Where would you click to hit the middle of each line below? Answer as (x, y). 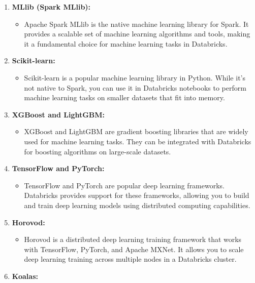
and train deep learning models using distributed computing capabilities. (137, 205)
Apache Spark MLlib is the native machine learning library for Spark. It (136, 24)
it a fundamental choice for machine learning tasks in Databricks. (126, 43)
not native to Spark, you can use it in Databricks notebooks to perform (135, 87)
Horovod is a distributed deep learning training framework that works (133, 239)
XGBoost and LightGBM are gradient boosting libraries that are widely (136, 131)
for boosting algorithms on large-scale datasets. (98, 151)
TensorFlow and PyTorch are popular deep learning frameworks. (124, 185)
